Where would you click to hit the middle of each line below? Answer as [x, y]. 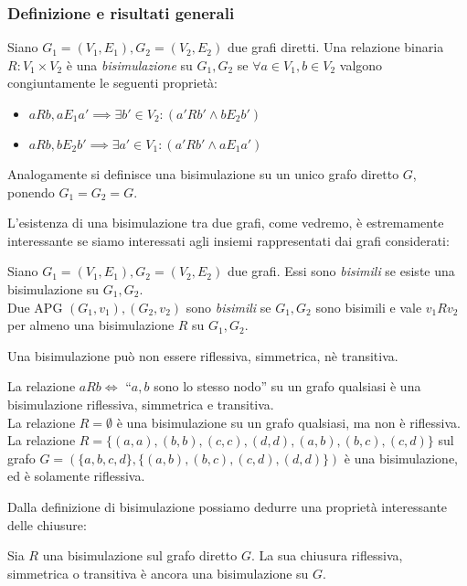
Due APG [35, 307]
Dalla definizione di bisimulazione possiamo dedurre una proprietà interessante [228, 506]
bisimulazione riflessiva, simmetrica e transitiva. [141, 404]
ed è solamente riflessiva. [76, 476]
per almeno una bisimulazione [91, 325]
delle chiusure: [47, 524]
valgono [361, 64]
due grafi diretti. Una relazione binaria [335, 47]
